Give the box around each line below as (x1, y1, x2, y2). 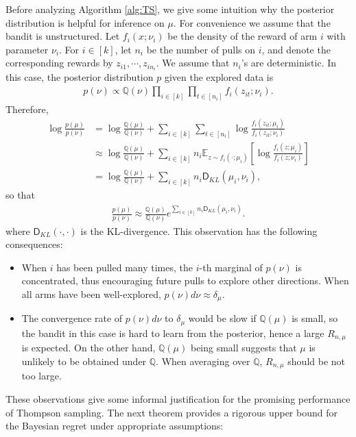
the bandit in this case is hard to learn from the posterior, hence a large (21, 325, 324, 340)
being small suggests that (190, 340, 297, 355)
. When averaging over (156, 353, 250, 368)
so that (5, 187, 35, 201)
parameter (5, 42, 49, 56)
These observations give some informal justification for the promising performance (5, 391, 351, 405)
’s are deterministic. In (241, 55, 337, 70)
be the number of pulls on (146, 42, 256, 56)
